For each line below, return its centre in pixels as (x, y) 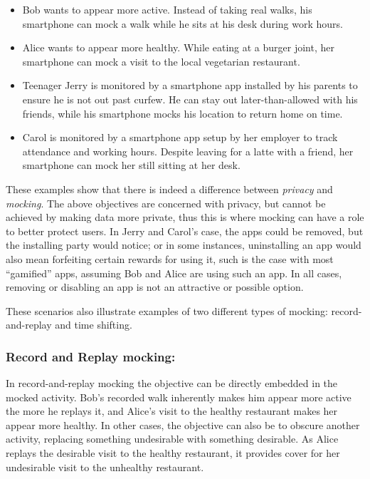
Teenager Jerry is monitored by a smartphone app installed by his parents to (190, 85)
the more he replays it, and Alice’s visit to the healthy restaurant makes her (172, 411)
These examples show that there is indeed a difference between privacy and (169, 189)
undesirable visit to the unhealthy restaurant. (105, 467)
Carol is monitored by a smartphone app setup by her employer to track (180, 137)
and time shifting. (94, 325)
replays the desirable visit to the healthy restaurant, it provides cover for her (173, 453)
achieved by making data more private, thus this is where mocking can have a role (185, 217)
